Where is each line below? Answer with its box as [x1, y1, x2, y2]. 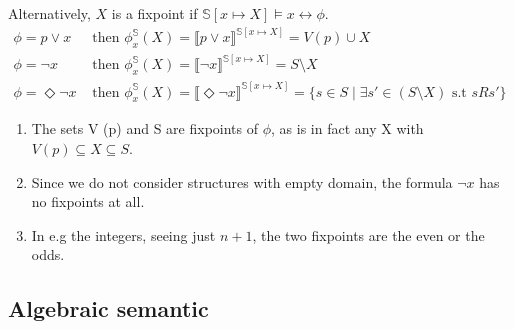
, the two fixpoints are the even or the [252, 224, 485, 245]
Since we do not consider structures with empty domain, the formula [31, 171, 453, 192]
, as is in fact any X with [271, 118, 424, 139]
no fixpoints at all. [31, 191, 145, 212]
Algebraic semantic [8, 293, 209, 324]
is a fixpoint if [111, 3, 198, 23]
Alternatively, [8, 3, 91, 23]
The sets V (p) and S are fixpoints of [31, 118, 259, 139]
